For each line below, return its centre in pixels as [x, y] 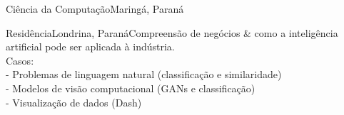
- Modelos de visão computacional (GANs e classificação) [131, 88]
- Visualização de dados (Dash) [74, 102]
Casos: [20, 60]
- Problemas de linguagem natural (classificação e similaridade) [144, 74]
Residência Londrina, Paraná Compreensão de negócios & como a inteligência [172, 32]
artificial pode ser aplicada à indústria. [90, 46]
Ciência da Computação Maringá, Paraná [95, 9]
